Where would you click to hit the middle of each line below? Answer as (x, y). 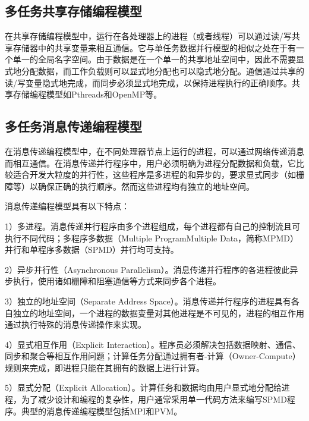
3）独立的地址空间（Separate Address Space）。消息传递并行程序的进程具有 (148, 301)
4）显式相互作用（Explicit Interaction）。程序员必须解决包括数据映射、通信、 (153, 344)
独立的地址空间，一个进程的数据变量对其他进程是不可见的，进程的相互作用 (158, 312)
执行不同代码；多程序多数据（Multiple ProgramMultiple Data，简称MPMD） (152, 238)
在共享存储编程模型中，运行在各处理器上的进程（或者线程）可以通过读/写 (148, 36)
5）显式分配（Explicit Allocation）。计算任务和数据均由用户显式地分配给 (143, 387)
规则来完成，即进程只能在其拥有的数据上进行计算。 (105, 367)
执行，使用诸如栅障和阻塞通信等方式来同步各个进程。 (117, 281)
